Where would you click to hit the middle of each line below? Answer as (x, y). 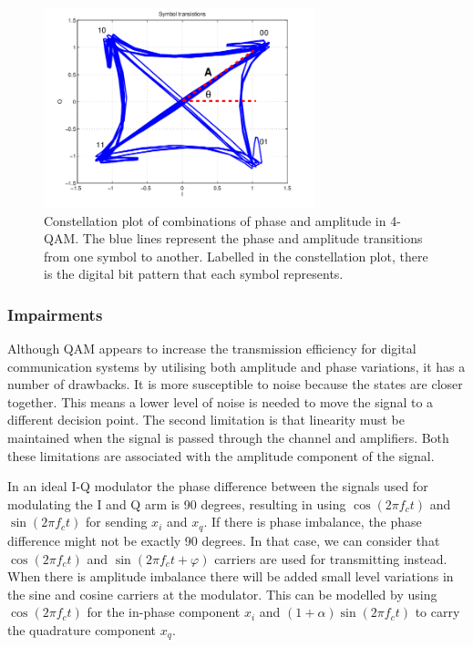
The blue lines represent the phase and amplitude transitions (252, 238)
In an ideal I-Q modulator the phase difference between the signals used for (218, 486)
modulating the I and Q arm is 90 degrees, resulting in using (177, 503)
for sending (117, 522)
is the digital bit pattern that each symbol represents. (194, 274)
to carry (437, 612)
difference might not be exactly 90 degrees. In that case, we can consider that (224, 540)
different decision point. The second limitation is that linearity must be (206, 420)
